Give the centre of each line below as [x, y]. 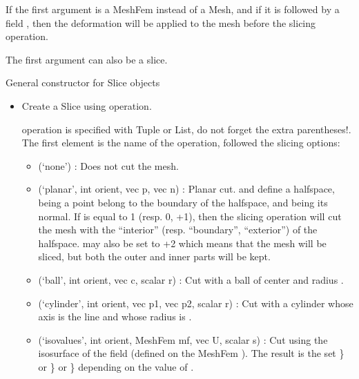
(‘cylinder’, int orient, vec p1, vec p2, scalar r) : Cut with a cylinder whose [196, 303]
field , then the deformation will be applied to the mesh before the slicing [161, 22]
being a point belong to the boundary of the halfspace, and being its [183, 202]
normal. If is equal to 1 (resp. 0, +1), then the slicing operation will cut [190, 216]
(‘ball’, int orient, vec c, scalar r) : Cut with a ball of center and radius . [191, 279]
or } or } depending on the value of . [116, 366]
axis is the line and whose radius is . [115, 317]
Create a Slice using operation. [87, 105]
